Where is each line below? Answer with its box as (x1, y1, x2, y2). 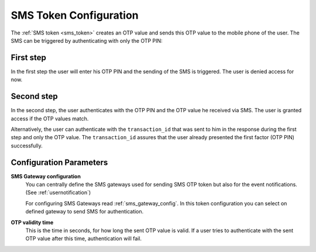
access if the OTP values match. (11, 115, 89, 122)
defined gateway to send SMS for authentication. (25, 208, 144, 215)
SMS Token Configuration (11, 9, 139, 22)
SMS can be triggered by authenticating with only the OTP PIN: (11, 37, 163, 44)
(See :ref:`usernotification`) (25, 189, 91, 196)
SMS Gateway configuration (11, 172, 81, 179)
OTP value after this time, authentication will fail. (25, 235, 142, 242)
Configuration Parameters (11, 157, 108, 167)
